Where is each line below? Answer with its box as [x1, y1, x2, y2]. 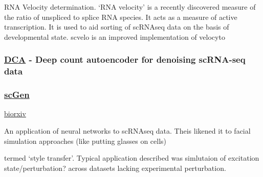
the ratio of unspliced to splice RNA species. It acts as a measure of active [4, 11, 237, 22]
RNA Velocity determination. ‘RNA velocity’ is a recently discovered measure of [4, 2, 256, 12]
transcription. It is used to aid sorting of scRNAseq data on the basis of [4, 21, 229, 32]
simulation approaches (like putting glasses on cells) [4, 135, 167, 146]
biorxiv [4, 108, 26, 119]
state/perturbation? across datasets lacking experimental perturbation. [4, 162, 226, 173]
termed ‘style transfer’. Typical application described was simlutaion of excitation [4, 153, 259, 163]
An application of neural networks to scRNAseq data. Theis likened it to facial [4, 125, 251, 136]
